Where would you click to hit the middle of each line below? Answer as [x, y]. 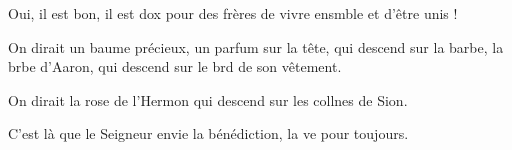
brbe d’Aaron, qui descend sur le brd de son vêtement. [175, 66]
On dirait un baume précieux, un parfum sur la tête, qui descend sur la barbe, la [256, 46]
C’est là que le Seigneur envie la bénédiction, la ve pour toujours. [208, 133]
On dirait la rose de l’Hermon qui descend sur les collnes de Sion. [208, 99]
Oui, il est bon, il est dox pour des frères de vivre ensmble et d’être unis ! [233, 13]
